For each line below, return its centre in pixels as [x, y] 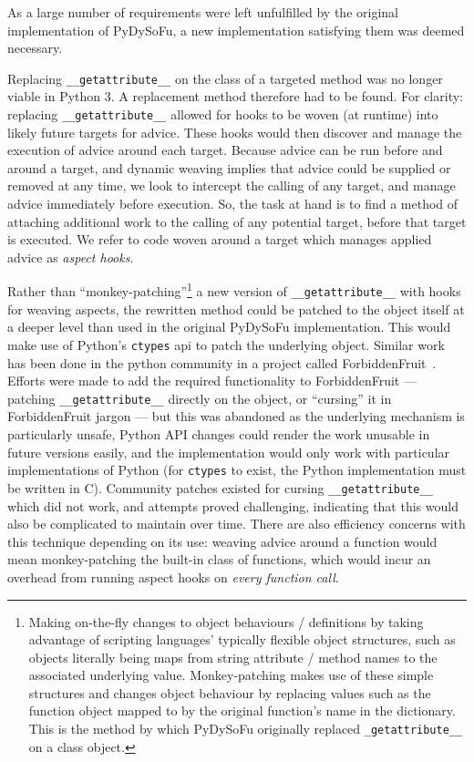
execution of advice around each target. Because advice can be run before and [225, 150]
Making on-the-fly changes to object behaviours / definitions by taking [226, 621]
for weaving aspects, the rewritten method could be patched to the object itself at [236, 309]
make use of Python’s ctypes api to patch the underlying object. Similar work [226, 344]
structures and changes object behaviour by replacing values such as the [230, 692]
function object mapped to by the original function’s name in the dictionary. [242, 711]
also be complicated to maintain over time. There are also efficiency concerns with [237, 524]
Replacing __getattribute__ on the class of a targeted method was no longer [225, 78]
